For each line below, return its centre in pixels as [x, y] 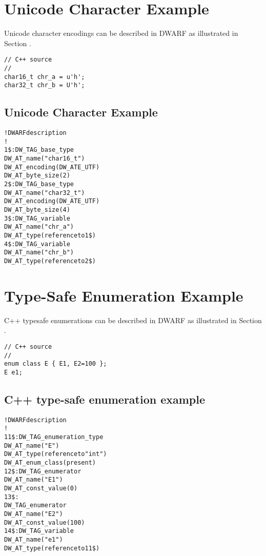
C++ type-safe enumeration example [105, 399]
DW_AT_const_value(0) [41, 489]
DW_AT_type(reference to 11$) [52, 548]
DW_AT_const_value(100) [45, 522]
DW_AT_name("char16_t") [45, 159]
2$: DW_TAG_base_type [39, 184]
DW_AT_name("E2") [34, 514]
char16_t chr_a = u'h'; [45, 77]
